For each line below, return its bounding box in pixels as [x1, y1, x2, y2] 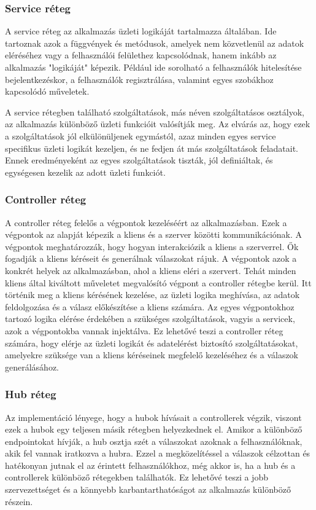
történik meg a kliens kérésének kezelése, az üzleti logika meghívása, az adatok [5, 288, 300, 301]
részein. [5, 495, 33, 508]
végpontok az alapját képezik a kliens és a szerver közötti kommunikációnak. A [5, 228, 303, 241]
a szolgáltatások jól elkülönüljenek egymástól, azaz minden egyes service [5, 129, 276, 142]
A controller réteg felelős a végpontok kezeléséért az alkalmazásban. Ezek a [5, 216, 287, 229]
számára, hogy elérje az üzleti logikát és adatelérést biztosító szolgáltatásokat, [5, 336, 298, 349]
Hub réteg [5, 386, 56, 402]
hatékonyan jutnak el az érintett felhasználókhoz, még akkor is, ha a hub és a [5, 458, 296, 471]
